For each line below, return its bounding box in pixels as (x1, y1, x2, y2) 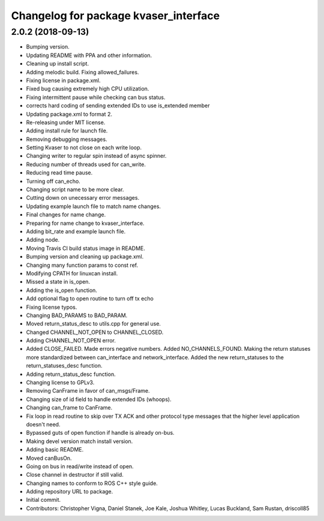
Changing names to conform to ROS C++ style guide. (26, 480, 158, 487)
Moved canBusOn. (26, 454, 72, 462)
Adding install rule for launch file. (26, 127, 108, 134)
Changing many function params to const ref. (26, 261, 138, 269)
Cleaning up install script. (26, 60, 89, 67)
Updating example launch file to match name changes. (26, 203, 161, 210)
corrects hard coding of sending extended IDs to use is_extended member (26, 102, 210, 109)
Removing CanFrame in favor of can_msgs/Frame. (26, 387, 150, 394)
